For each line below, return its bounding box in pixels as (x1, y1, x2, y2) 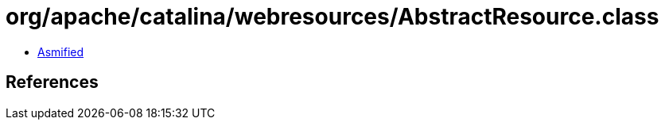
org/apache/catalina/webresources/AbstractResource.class (6, 3, 659, 30)
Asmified (37, 44, 84, 59)
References (6, 72, 99, 93)
